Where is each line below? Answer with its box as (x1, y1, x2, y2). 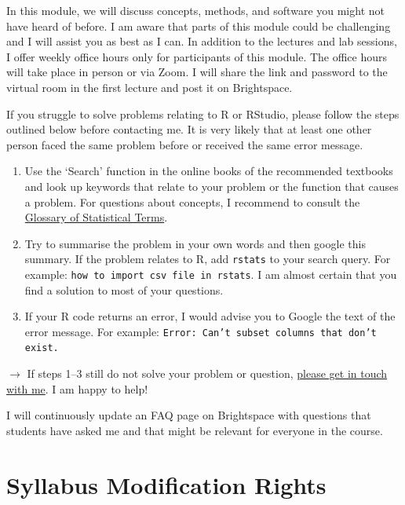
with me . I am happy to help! (6, 380, 148, 397)
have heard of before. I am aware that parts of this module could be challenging (6, 17, 391, 34)
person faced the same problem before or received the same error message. (6, 136, 363, 152)
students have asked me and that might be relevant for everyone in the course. (6, 422, 383, 438)
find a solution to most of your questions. (24, 281, 224, 298)
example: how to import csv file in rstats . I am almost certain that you (24, 265, 397, 282)
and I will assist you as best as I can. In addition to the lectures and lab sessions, (6, 33, 397, 49)
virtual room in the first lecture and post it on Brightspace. (6, 79, 293, 95)
